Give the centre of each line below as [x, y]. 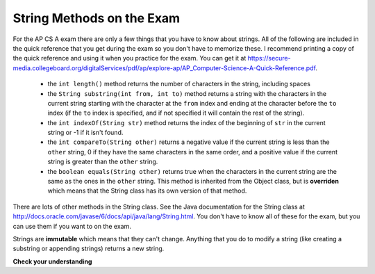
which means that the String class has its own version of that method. [147, 191]
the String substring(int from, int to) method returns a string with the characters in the [187, 93]
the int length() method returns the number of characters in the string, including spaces [179, 84]
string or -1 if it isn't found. [85, 133]
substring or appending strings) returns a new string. [89, 249]
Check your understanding [52, 261]
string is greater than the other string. [103, 162]
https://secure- [269, 58]
